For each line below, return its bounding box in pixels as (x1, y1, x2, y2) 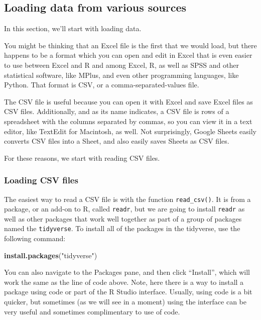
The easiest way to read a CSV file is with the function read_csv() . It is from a (4, 193, 251, 204)
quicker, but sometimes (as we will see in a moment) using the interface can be (4, 296, 246, 307)
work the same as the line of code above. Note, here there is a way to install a (4, 276, 244, 287)
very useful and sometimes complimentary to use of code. (4, 306, 180, 316)
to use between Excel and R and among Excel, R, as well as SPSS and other (4, 59, 239, 70)
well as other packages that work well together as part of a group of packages (4, 213, 242, 224)
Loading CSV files (4, 174, 78, 186)
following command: (4, 233, 66, 244)
